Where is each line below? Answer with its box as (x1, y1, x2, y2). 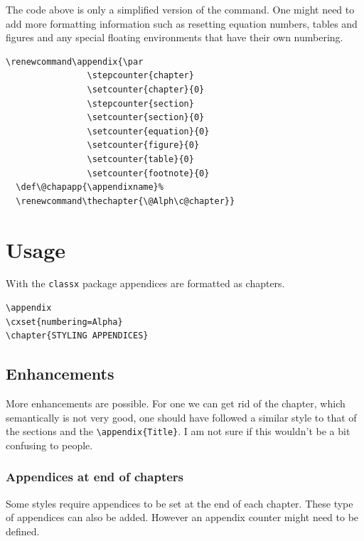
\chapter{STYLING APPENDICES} (6, 331, 149, 341)
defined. (6, 523, 40, 538)
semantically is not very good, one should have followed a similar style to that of (6, 409, 357, 424)
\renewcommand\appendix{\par (6, 56, 144, 67)
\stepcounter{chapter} (87, 70, 194, 81)
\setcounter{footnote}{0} (87, 168, 210, 178)
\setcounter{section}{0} (87, 112, 205, 123)
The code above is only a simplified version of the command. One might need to (6, 2, 355, 16)
